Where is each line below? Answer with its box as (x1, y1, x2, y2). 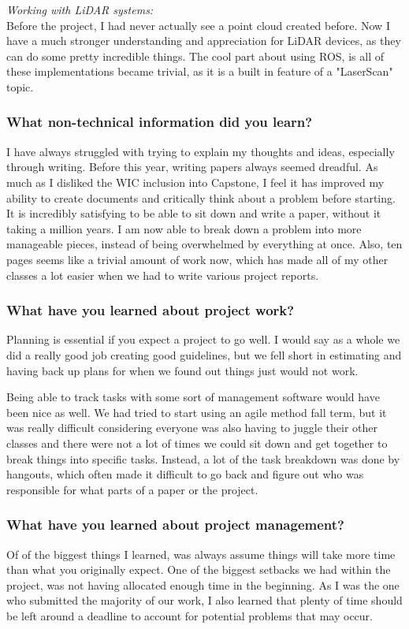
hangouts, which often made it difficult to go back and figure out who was (6, 466, 364, 482)
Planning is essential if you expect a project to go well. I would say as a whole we (6, 331, 400, 348)
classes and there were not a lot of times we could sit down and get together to (6, 434, 388, 451)
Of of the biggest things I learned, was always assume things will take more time (6, 545, 396, 562)
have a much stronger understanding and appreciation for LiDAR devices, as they (6, 32, 401, 49)
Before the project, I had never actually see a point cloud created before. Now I (6, 17, 390, 33)
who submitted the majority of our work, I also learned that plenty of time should (6, 592, 403, 609)
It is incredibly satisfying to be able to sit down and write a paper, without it (6, 205, 381, 221)
